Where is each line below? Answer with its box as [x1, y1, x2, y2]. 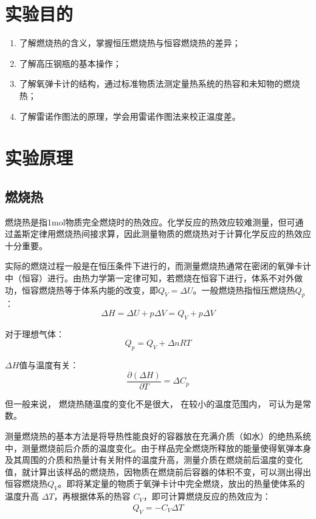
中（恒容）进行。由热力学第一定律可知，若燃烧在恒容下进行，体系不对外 [5, 272, 294, 284]
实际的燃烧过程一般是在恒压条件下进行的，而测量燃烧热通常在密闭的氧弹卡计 [5, 259, 311, 272]
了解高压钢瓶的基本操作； [19, 57, 122, 69]
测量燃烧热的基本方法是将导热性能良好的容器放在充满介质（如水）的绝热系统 [5, 430, 311, 442]
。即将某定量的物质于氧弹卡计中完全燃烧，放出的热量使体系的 [58, 477, 305, 490]
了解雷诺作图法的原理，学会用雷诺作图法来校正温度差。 [19, 109, 241, 122]
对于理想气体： [5, 327, 64, 340]
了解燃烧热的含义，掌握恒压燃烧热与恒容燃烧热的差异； [19, 36, 241, 49]
